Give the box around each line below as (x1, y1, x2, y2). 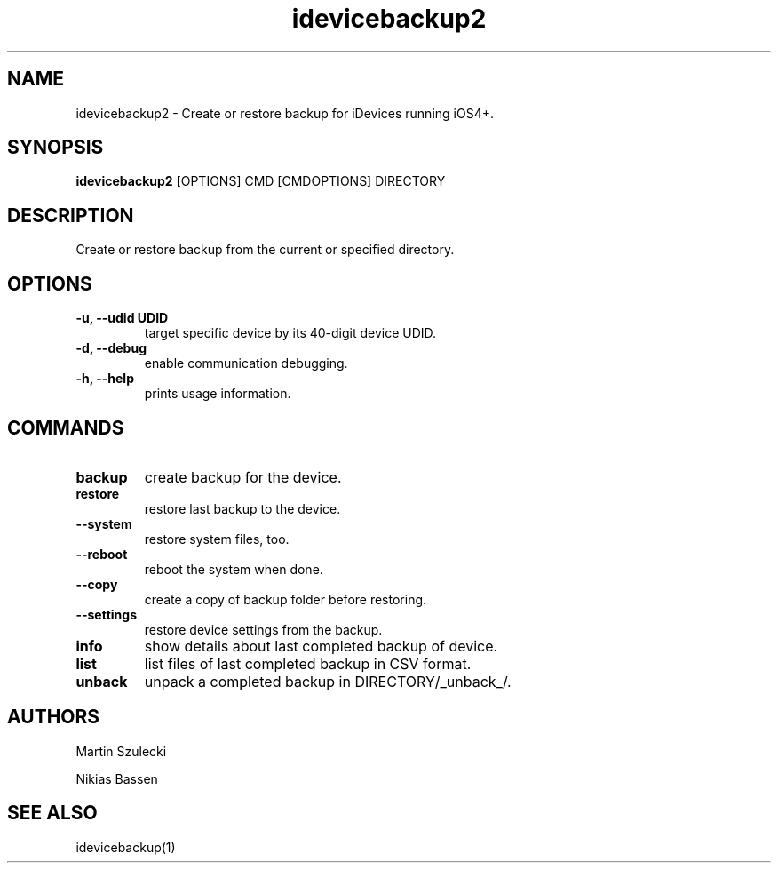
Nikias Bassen (75, 770, 158, 786)
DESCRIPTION (7, 204, 134, 227)
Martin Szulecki (75, 743, 167, 759)
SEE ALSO (7, 802, 98, 825)
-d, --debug (75, 340, 147, 356)
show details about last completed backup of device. (144, 636, 498, 655)
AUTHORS (7, 706, 100, 729)
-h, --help (75, 371, 134, 387)
